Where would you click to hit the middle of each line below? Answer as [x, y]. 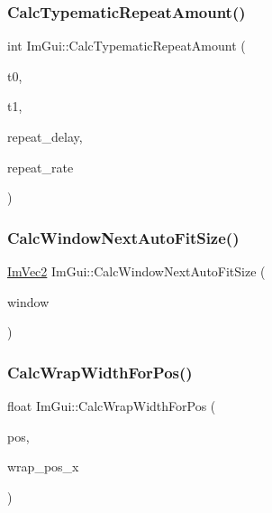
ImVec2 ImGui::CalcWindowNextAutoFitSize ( [136, 271]
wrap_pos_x [43, 466]
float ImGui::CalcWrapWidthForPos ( [112, 406]
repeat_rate [41, 167]
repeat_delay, [45, 136]
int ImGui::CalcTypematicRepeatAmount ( [127, 46]
